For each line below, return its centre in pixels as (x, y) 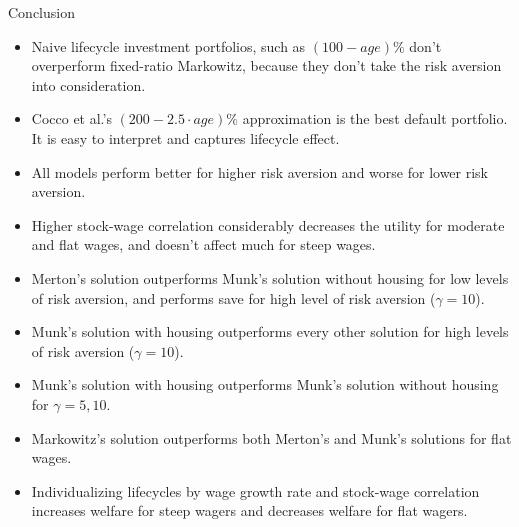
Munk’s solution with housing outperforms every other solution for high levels (270, 331)
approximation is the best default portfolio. (375, 118)
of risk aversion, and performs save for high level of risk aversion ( (233, 297)
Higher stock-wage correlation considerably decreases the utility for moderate (268, 224)
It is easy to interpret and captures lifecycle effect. (185, 137)
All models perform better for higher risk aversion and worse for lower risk (259, 171)
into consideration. (88, 84)
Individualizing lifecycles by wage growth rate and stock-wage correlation (255, 490)
